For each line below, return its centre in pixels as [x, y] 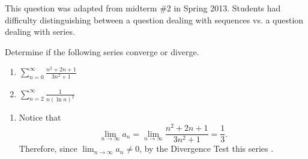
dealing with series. [40, 31]
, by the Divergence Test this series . [207, 148]
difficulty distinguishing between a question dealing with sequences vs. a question [154, 19]
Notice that [40, 117]
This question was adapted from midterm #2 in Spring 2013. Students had [143, 8]
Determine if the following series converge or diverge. [102, 51]
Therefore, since [48, 148]
